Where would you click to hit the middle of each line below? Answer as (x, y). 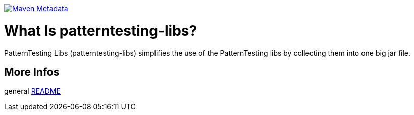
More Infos (32, 72)
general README (32, 91)
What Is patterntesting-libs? (101, 30)
